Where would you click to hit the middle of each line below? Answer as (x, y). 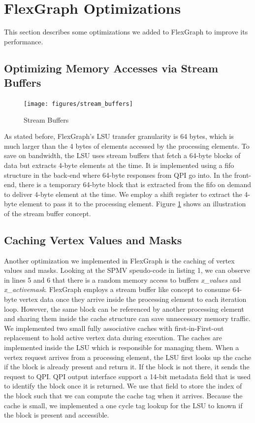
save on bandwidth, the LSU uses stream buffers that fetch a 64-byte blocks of (122, 155)
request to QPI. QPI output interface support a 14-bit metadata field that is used (127, 376)
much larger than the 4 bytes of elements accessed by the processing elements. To (127, 146)
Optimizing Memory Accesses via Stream (111, 68)
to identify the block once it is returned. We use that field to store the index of (123, 386)
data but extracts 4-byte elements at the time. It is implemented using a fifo (119, 165)
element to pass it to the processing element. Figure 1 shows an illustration (133, 204)
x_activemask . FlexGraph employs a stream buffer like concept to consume (117, 289)
